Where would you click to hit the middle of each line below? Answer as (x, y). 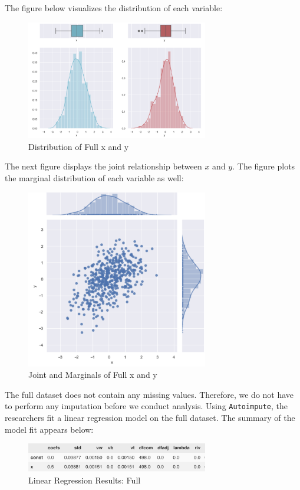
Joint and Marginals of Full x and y (93, 375)
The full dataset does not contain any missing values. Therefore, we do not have (149, 394)
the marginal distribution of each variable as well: (94, 177)
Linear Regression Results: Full (85, 480)
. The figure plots (264, 166)
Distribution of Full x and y (79, 146)
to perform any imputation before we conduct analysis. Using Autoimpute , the (146, 406)
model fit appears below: (49, 429)
